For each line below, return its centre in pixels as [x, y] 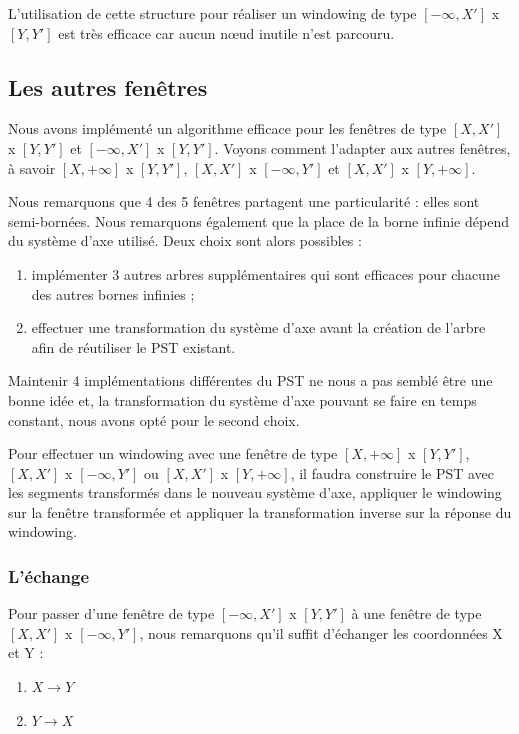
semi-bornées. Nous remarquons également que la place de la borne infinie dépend [258, 220]
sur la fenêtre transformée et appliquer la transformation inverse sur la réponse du [260, 511]
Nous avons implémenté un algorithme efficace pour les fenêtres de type [227, 128]
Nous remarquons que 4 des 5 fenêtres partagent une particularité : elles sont [244, 201]
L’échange [49, 576]
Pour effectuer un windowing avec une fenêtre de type [173, 453]
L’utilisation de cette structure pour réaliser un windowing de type [212, 13]
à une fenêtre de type [416, 613]
